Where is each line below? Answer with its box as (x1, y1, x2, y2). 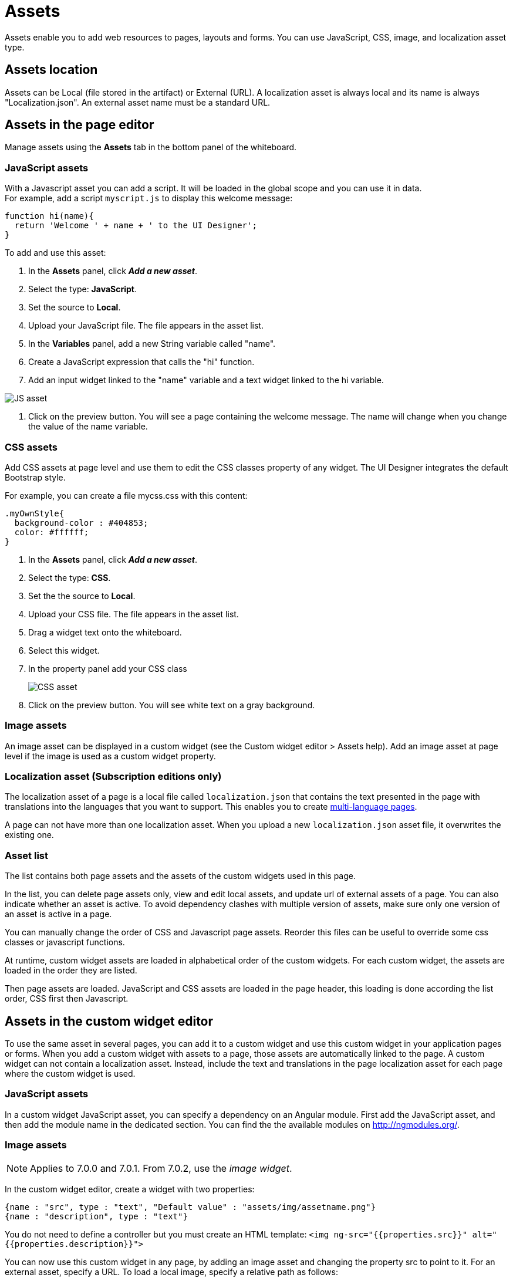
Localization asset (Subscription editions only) (5, 770, 222, 783)
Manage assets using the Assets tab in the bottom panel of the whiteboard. (5, 142, 297, 153)
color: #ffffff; (14, 527, 89, 537)
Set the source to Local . (28, 302, 121, 313)
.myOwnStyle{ (5, 508, 65, 518)
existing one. (5, 830, 54, 840)
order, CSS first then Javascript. (5, 993, 129, 1004)
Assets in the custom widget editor (5, 1013, 214, 1029)
